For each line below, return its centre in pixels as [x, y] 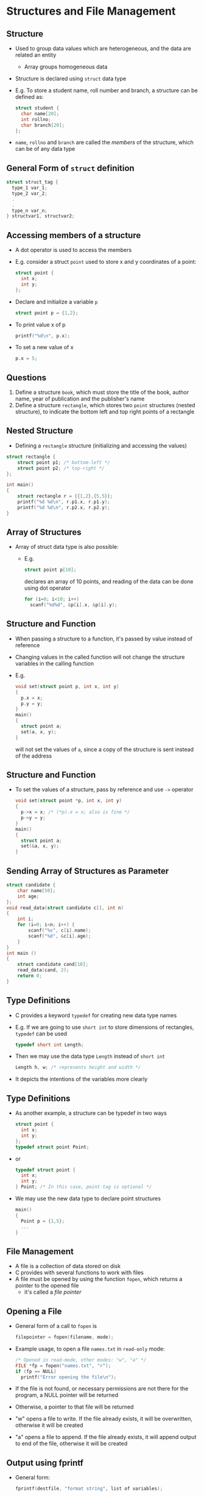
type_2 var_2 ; [30, 194]
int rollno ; [36, 119]
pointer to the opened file [47, 1286]
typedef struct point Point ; [52, 1147]
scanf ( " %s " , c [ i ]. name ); [60, 930]
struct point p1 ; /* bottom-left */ [64, 462]
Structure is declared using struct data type [71, 78]
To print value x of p [40, 324]
